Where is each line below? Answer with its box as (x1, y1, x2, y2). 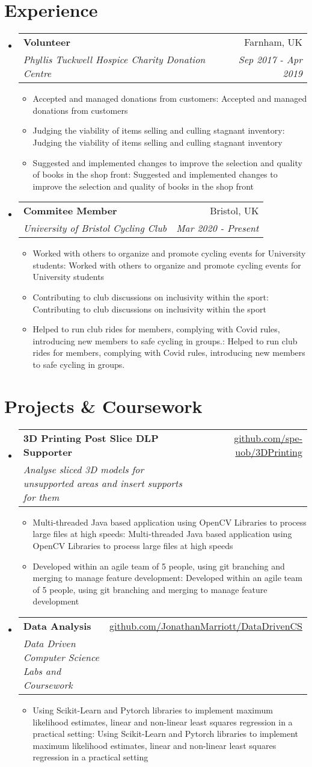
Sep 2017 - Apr (238, 52, 302, 67)
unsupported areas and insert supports (23, 476, 182, 490)
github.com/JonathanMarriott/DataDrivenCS (109, 618, 302, 633)
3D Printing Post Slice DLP (23, 430, 159, 445)
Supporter (23, 444, 73, 459)
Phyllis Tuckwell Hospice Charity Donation (23, 52, 206, 67)
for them (23, 489, 60, 504)
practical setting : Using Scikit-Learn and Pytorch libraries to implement (32, 727, 299, 740)
